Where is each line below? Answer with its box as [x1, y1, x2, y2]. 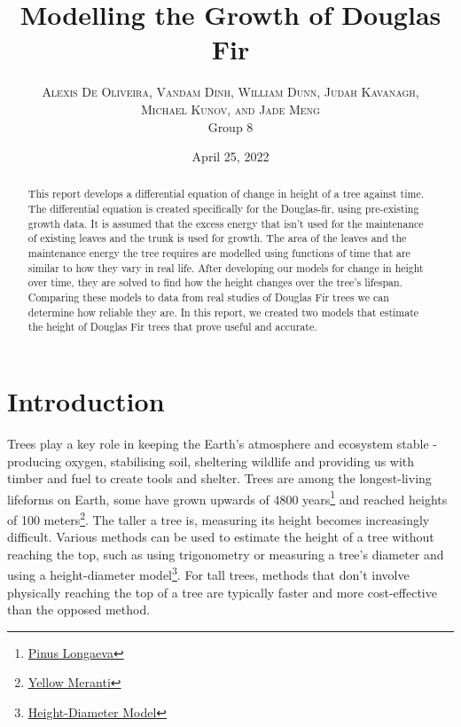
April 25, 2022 [191, 147, 270, 166]
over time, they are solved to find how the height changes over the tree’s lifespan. [27, 275, 402, 290]
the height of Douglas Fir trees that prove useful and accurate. [27, 319, 317, 334]
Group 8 [207, 117, 254, 136]
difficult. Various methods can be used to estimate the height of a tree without [7, 528, 434, 546]
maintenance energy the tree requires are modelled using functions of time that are [27, 246, 410, 261]
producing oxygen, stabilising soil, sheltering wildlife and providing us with [7, 451, 415, 470]
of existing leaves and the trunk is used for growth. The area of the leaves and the [27, 231, 407, 246]
